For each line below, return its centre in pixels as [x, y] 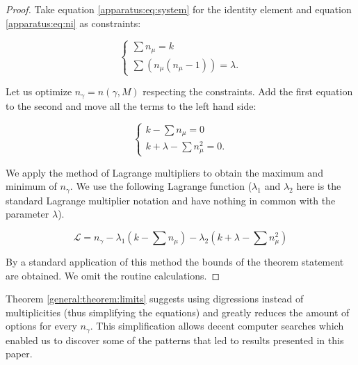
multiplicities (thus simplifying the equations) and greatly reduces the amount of [178, 312]
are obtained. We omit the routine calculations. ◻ [113, 275]
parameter [27, 214]
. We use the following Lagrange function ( [161, 186]
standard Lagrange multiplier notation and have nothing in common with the [171, 200]
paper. [19, 354]
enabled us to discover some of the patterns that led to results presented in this [175, 340]
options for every [41, 326]
